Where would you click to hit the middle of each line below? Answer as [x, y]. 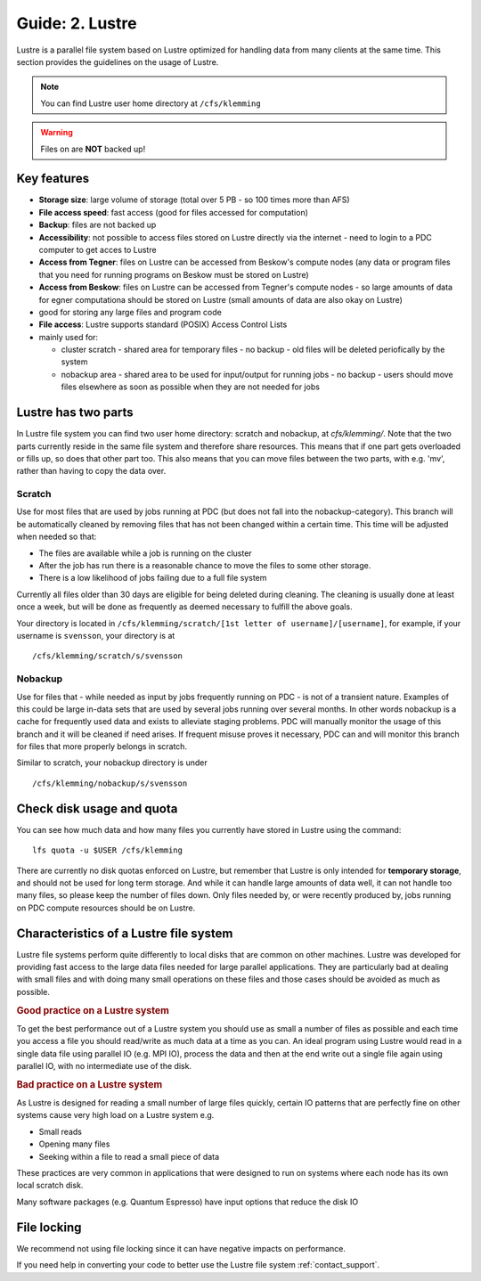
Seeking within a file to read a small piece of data [129, 1156]
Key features [53, 179]
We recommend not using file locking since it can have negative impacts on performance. [181, 1248]
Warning [57, 133]
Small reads [60, 1131]
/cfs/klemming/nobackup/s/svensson [110, 783]
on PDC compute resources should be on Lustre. [106, 908]
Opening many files [74, 1144]
